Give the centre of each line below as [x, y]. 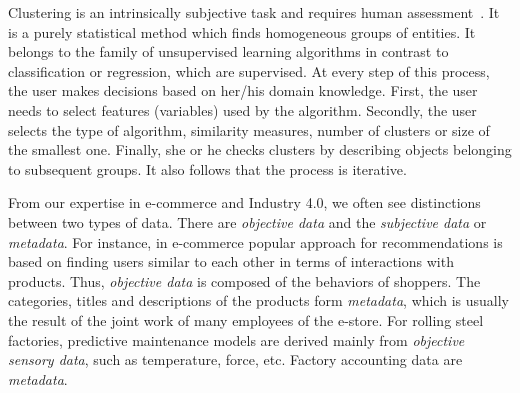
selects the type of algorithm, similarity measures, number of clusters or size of [249, 129]
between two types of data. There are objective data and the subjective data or [247, 221]
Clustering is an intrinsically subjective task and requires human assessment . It [254, 12]
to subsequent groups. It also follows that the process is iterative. [207, 168]
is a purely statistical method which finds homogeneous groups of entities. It [242, 31]
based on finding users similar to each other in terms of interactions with [231, 261]
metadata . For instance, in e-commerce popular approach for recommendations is [255, 241]
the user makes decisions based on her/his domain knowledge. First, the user [243, 90]
